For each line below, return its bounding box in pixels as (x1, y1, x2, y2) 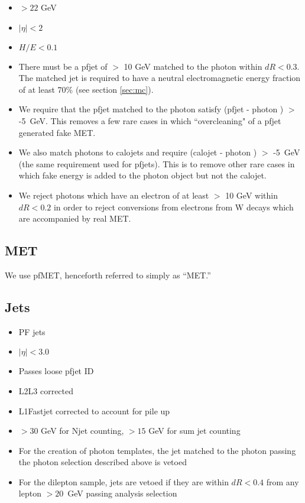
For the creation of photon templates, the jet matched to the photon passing (18, 444, 296, 456)
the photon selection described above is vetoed (18, 456, 187, 468)
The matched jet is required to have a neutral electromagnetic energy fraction (18, 72, 301, 84)
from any (266, 475, 299, 488)
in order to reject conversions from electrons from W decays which (53, 200, 294, 213)
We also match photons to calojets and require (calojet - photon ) (18, 146, 257, 158)
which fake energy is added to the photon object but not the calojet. (18, 169, 267, 181)
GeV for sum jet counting (148, 424, 241, 437)
